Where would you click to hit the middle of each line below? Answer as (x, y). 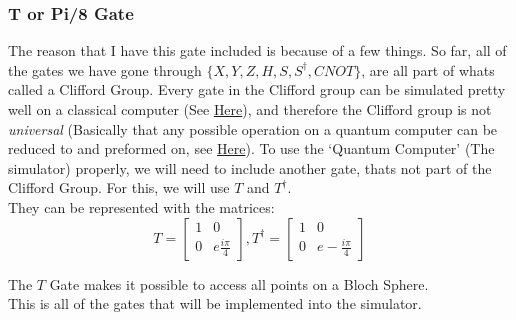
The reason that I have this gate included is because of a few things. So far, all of (257, 50)
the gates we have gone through (105, 69)
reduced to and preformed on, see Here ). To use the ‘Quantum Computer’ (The (251, 148)
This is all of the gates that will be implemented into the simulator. (215, 303)
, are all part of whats (428, 69)
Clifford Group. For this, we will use (119, 187)
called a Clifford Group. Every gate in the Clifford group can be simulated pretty (257, 89)
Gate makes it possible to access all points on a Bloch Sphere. (239, 283)
